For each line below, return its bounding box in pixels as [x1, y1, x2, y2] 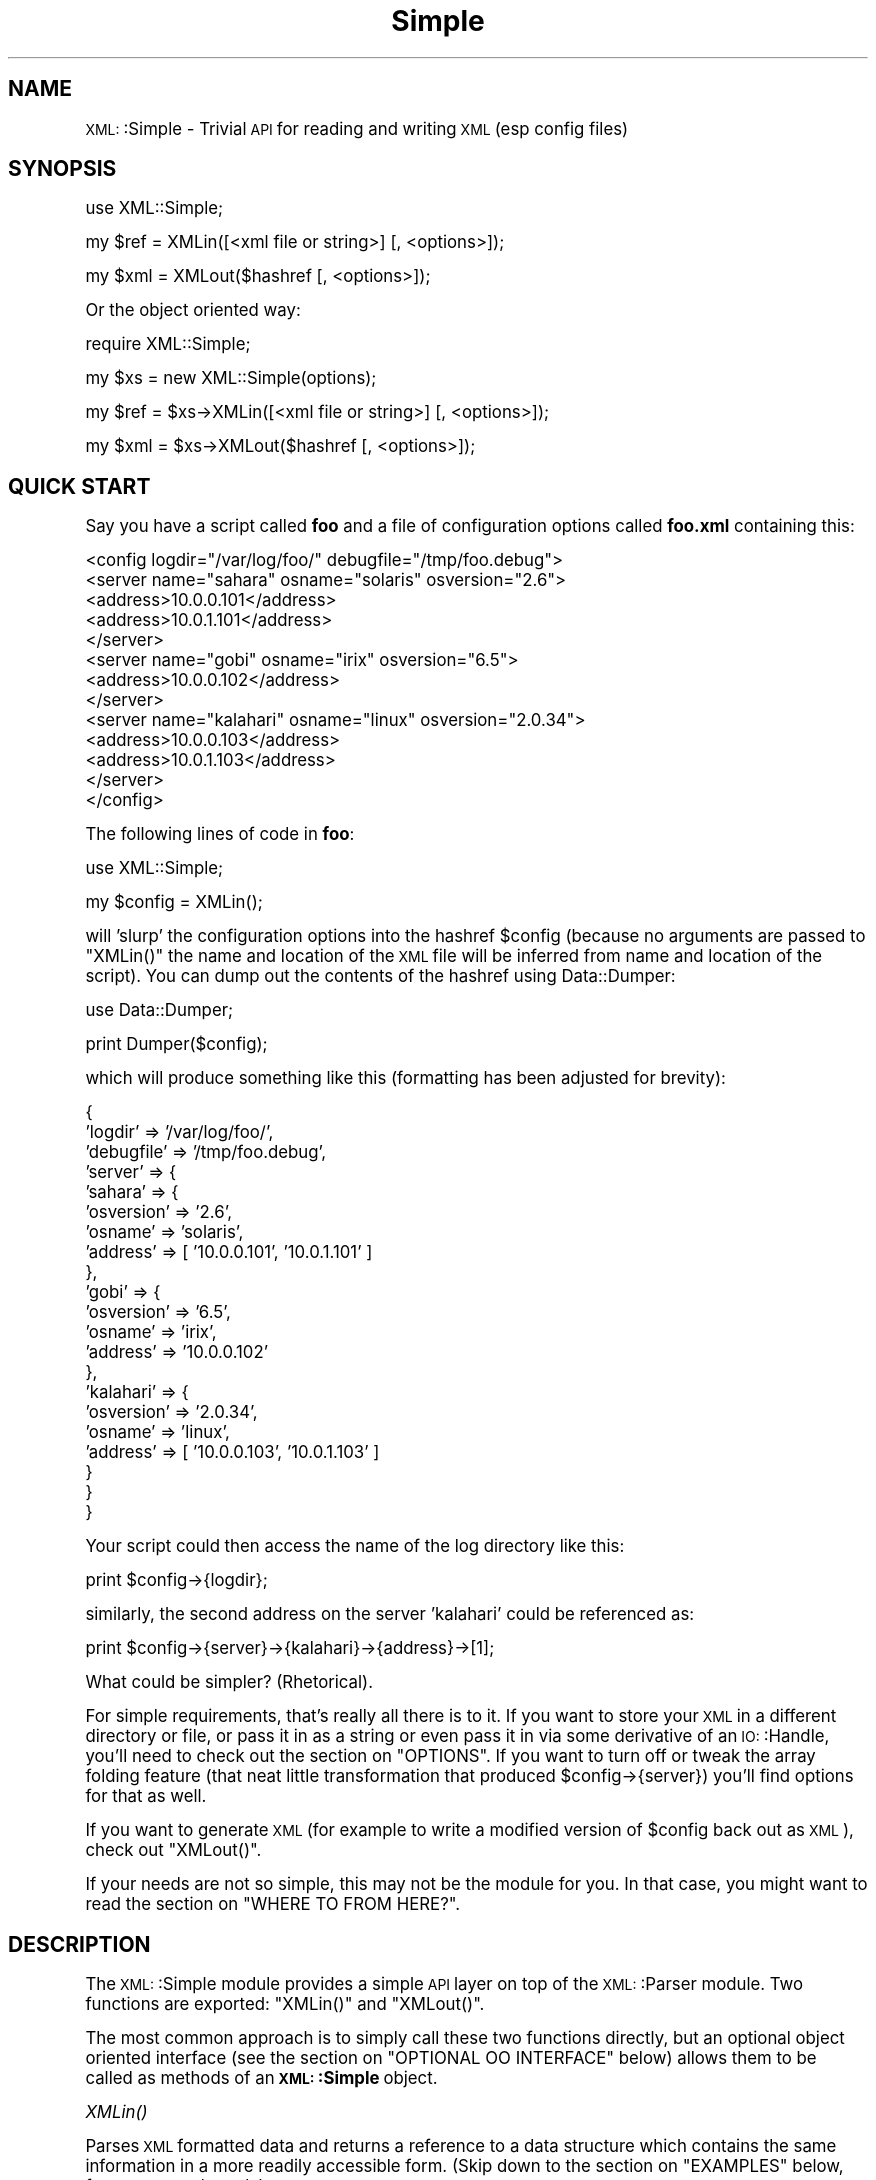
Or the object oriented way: [85, 300, 301, 321]
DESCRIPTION [8, 1931, 151, 1957]
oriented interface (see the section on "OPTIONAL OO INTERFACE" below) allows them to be [85, 2048, 817, 2069]
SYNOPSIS [8, 156, 117, 182]
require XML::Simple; [85, 334, 251, 355]
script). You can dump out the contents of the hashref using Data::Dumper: [85, 966, 676, 987]
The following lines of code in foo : [85, 824, 355, 845]
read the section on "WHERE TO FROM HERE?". [85, 1894, 461, 1915]
